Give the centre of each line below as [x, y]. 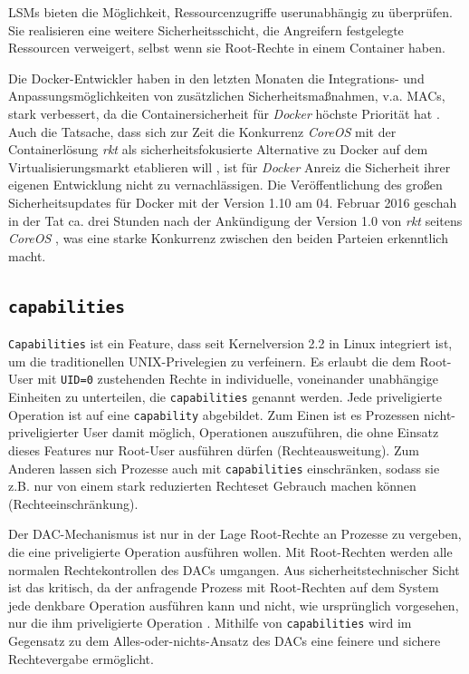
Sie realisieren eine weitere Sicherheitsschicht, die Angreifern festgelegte [206, 29]
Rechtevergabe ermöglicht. [81, 658]
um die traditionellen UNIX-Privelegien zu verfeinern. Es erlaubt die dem [212, 361]
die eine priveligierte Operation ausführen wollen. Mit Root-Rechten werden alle [230, 551]
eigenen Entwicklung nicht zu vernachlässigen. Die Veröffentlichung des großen [225, 185]
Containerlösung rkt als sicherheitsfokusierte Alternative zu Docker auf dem [218, 149]
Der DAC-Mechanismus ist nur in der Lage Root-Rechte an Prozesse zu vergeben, [235, 534]
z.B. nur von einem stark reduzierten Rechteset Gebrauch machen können [212, 486]
